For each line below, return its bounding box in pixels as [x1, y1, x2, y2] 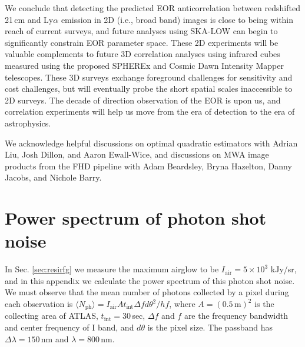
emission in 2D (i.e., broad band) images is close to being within [61, 13, 294, 25]
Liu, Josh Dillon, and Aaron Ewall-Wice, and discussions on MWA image [5, 148, 269, 161]
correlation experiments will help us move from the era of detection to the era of [5, 105, 295, 118]
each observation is [5, 298, 73, 309]
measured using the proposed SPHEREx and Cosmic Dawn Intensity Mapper [5, 59, 284, 71]
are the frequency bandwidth [184, 309, 289, 322]
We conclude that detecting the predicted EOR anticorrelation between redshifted [5, 2, 300, 14]
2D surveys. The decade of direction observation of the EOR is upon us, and [5, 94, 281, 106]
